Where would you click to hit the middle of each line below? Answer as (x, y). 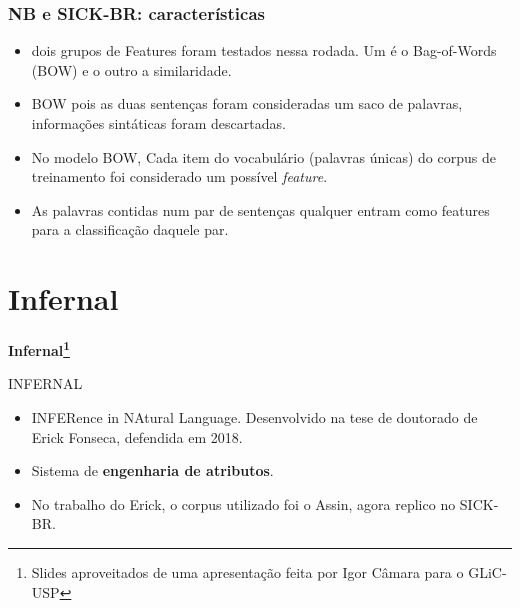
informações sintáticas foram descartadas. (158, 123)
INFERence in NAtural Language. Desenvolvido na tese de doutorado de (254, 416)
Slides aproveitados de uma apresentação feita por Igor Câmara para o (247, 571)
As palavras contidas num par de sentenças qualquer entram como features (260, 209)
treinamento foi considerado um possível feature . (179, 176)
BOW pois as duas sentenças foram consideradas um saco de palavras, (247, 103)
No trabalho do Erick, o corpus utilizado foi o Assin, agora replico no (243, 503)
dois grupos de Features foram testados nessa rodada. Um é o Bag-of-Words (264, 50)
